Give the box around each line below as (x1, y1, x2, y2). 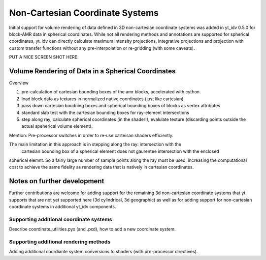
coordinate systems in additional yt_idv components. (9, 204, 116, 209)
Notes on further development (9, 177, 104, 185)
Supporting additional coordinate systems (9, 216, 113, 223)
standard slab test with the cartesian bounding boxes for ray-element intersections (21, 110, 190, 116)
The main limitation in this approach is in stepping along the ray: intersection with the (9, 142, 182, 147)
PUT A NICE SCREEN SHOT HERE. (9, 54, 79, 60)
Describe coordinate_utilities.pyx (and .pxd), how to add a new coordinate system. (9, 226, 176, 232)
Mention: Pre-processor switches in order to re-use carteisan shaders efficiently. (9, 132, 173, 138)
